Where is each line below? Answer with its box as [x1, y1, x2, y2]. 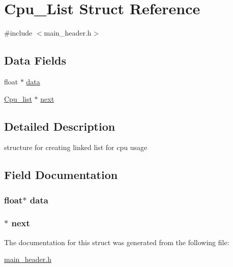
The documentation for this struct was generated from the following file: [4, 236, 229, 247]
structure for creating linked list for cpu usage [4, 142, 148, 153]
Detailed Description [4, 118, 115, 134]
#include [4, 27, 33, 38]
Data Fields [4, 52, 67, 68]
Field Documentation [4, 167, 118, 183]
